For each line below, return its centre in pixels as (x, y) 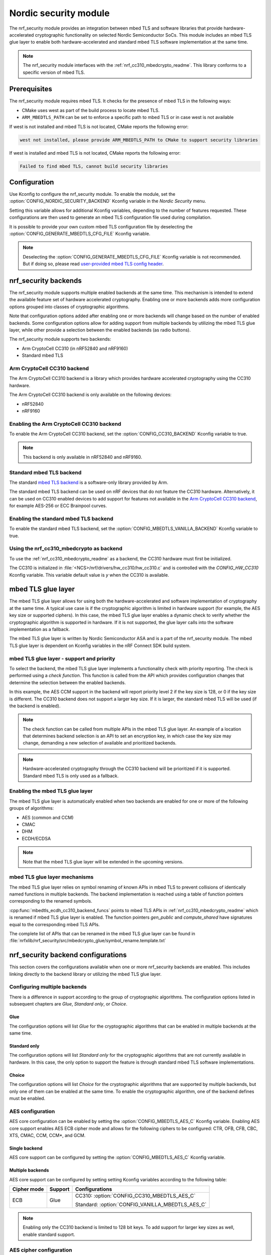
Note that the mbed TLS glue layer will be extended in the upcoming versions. (103, 861)
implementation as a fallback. (40, 630)
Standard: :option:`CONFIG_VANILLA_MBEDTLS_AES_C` (141, 1205)
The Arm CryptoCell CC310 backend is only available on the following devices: (90, 395)
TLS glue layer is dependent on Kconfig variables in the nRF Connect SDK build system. (100, 646)
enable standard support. (49, 1234)
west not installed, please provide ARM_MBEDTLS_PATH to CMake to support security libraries (139, 140)
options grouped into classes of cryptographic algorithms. (70, 307)
